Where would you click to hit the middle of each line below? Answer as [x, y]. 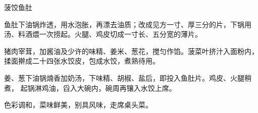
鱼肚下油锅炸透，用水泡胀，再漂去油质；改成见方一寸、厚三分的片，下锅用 [128, 24]
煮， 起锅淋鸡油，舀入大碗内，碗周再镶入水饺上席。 [90, 88]
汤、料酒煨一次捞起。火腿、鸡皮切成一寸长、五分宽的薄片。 [103, 34]
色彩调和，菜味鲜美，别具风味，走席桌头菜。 [78, 105]
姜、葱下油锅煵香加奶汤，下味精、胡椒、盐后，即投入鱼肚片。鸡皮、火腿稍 [128, 77]
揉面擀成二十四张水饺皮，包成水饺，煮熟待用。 [82, 61]
